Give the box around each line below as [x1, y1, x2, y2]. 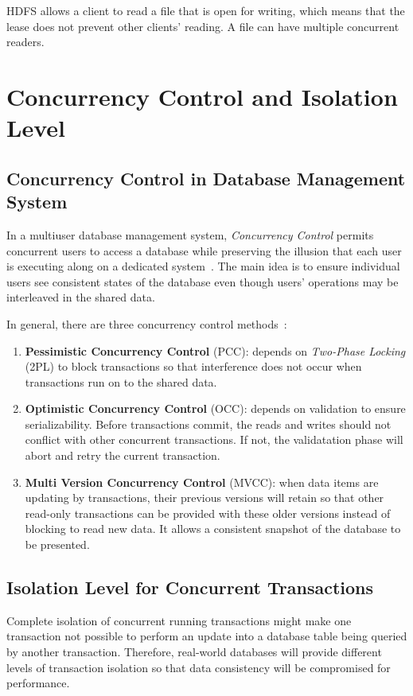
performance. [6, 675, 70, 691]
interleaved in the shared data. [6, 289, 155, 305]
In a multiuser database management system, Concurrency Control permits [6, 226, 374, 243]
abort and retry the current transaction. [25, 447, 220, 464]
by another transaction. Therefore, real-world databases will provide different [6, 644, 382, 660]
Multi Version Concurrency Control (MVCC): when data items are [25, 473, 379, 490]
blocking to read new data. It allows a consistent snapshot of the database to [25, 520, 401, 537]
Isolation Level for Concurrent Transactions [6, 575, 374, 600]
